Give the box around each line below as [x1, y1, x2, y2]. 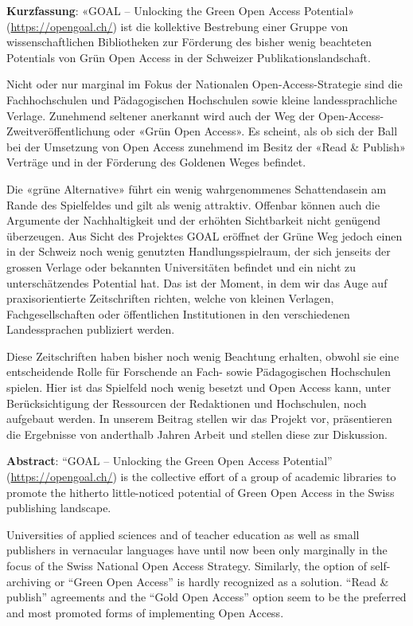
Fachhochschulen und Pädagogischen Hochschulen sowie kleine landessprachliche [6, 91, 397, 108]
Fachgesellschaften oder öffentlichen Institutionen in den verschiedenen [6, 305, 350, 322]
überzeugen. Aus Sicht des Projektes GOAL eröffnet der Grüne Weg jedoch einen [6, 227, 403, 244]
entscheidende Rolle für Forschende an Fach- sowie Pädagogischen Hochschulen [6, 363, 392, 380]
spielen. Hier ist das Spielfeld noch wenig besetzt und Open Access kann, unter [6, 379, 392, 396]
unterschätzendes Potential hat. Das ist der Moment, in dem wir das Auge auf [6, 274, 388, 291]
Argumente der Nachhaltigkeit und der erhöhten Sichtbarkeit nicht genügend [6, 212, 381, 229]
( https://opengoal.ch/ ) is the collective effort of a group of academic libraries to [6, 468, 396, 485]
